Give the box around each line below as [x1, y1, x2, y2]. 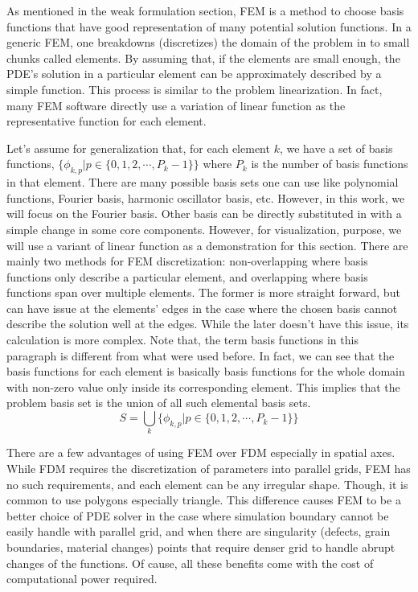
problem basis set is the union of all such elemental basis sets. [6, 394, 311, 411]
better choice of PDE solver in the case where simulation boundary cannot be [6, 507, 389, 524]
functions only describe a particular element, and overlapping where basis [6, 268, 368, 285]
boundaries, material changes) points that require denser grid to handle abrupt [6, 538, 395, 555]
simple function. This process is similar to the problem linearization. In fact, [6, 80, 383, 97]
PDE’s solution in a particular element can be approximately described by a [6, 65, 382, 82]
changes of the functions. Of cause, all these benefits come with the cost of [6, 554, 374, 571]
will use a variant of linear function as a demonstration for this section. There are [6, 236, 408, 253]
